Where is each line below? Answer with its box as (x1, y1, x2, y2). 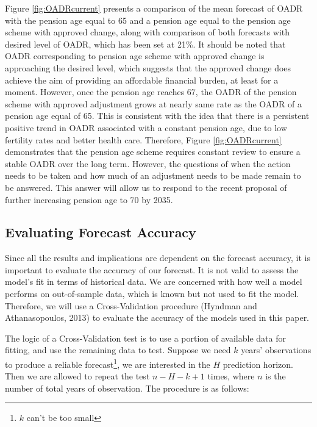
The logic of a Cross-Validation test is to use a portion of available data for (5, 331, 286, 344)
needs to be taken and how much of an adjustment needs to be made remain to (5, 169, 301, 182)
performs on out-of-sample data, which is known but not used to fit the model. (5, 287, 299, 300)
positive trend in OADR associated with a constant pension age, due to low (5, 121, 287, 134)
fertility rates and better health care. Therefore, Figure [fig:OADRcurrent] (5, 133, 282, 146)
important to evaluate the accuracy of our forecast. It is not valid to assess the (5, 263, 299, 276)
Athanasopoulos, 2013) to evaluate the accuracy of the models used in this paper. (5, 311, 310, 324)
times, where (207, 370, 255, 382)
